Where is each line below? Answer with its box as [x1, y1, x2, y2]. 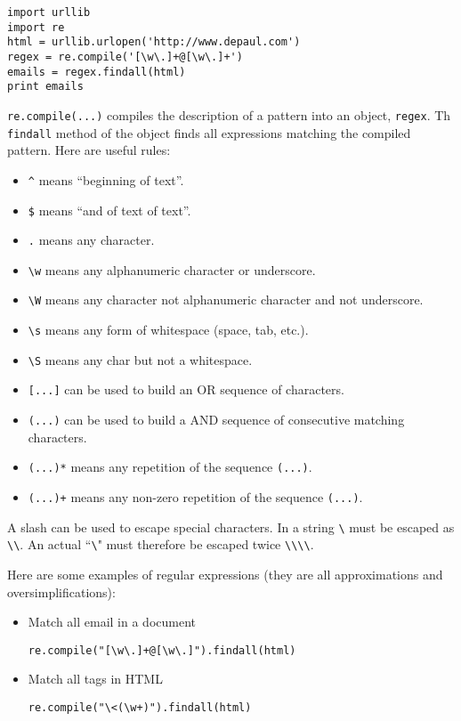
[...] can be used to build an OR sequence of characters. [28, 380, 344, 399]
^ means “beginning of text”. [28, 170, 184, 189]
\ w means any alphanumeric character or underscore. [28, 260, 316, 279]
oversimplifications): [7, 582, 116, 601]
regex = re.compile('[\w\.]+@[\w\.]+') [7, 50, 243, 63]
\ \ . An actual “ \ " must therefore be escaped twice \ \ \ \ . [7, 535, 314, 554]
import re [7, 20, 65, 34]
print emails [7, 80, 84, 93]
